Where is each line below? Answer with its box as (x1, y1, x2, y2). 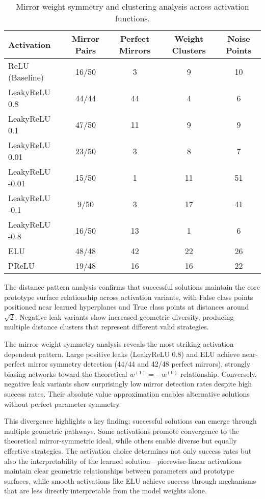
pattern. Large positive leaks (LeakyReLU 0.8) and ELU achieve (38, 348, 240, 359)
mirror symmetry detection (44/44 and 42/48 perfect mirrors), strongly (28, 358, 251, 369)
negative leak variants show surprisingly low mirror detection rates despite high (4, 378, 252, 389)
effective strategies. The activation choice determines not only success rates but (4, 445, 252, 456)
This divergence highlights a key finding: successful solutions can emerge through (4, 415, 257, 426)
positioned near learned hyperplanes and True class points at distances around (4, 301, 249, 312)
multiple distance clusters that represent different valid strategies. (4, 321, 209, 332)
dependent (4, 348, 37, 359)
